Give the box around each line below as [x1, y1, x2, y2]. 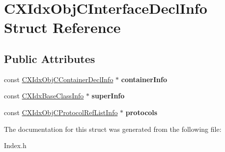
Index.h [4, 140, 27, 151]
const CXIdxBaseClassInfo [4, 91, 84, 101]
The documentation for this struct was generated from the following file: [4, 123, 222, 134]
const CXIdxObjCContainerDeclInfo [4, 74, 113, 84]
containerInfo [121, 74, 167, 84]
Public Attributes [4, 51, 95, 66]
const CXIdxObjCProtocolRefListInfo [4, 107, 118, 117]
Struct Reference [4, 17, 121, 37]
